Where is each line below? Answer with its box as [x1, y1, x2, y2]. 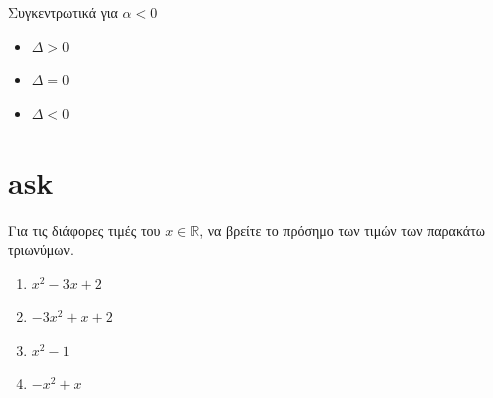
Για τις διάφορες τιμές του [8, 219, 161, 240]
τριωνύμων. [8, 239, 74, 260]
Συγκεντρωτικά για [8, 2, 118, 22]
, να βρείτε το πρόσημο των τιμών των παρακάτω [199, 219, 486, 240]
